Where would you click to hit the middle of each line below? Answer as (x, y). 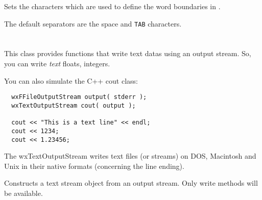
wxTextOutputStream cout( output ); (74, 105)
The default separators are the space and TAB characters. (93, 23)
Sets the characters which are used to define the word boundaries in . (112, 6)
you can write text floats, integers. (57, 64)
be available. (23, 193)
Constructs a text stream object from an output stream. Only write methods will (131, 183)
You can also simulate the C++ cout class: (71, 80)
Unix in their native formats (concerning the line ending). (94, 166)
